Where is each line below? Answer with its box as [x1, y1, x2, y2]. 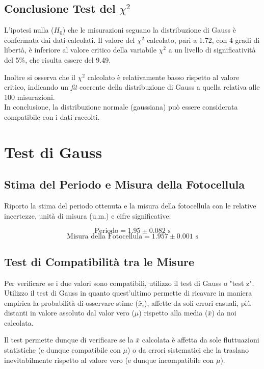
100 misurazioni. [4, 91, 55, 102]
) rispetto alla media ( [139, 307, 208, 318]
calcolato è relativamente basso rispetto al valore [87, 71, 240, 82]
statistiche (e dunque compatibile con [4, 345, 121, 355]
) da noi [212, 307, 236, 318]
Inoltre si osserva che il [4, 71, 75, 82]
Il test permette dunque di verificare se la [4, 334, 134, 345]
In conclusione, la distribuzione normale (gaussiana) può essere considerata [4, 101, 238, 112]
